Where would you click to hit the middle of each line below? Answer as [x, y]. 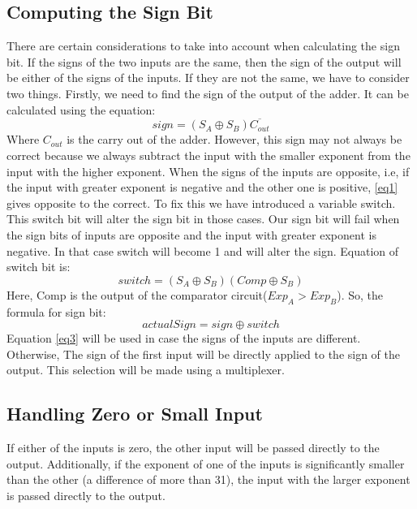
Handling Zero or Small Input [135, 414]
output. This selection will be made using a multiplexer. [146, 370]
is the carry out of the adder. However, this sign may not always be [234, 139]
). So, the [360, 294]
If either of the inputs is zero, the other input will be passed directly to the [193, 448]
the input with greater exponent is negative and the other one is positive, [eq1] [202, 187]
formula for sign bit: [56, 311]
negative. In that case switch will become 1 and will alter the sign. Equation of [203, 250]
